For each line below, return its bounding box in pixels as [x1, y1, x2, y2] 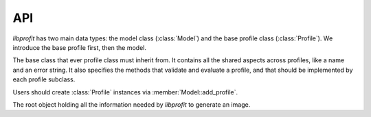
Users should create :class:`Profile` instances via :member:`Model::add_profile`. [12, 88, 238, 96]
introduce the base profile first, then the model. [12, 43, 147, 51]
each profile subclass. [12, 75, 76, 83]
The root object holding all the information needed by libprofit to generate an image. [12, 100, 251, 109]
